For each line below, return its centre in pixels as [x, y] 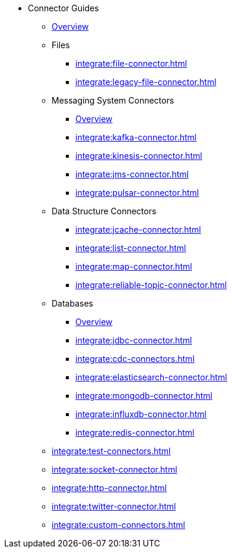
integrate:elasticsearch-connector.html [151, 377]
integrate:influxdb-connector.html [141, 414]
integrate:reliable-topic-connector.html [151, 285]
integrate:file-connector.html [131, 63]
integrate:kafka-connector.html [136, 137]
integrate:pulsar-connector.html [137, 193]
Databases [72, 303]
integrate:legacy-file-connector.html [146, 82]
